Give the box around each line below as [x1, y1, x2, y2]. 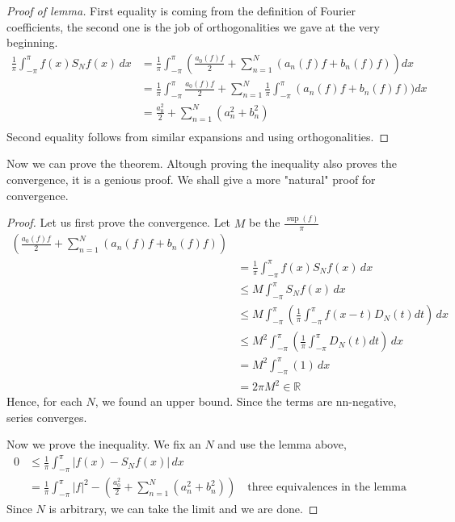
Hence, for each [6, 393, 82, 410]
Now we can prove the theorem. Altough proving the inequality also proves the [6, 155, 397, 172]
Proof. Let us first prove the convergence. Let [6, 214, 231, 231]
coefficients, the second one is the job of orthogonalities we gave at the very [6, 18, 380, 35]
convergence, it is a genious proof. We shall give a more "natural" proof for [6, 171, 376, 188]
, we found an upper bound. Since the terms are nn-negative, [95, 393, 397, 410]
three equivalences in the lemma [247, 482, 407, 494]
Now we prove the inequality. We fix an [6, 436, 201, 453]
